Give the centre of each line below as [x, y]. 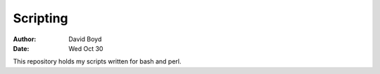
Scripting [40, 18]
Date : [21, 48]
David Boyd [85, 39]
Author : [25, 39]
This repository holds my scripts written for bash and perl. [97, 61]
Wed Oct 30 [86, 48]
